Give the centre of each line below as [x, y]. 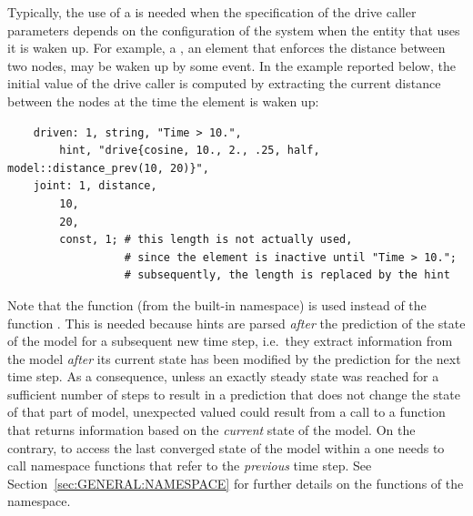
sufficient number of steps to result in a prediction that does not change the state [234, 394]
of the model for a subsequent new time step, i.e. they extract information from [230, 341]
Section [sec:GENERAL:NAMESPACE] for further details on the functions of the [236, 483]
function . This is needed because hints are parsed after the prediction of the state [236, 323]
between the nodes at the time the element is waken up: [163, 101]
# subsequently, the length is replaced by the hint [287, 275]
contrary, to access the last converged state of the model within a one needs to [226, 447]
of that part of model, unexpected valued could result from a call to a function [226, 412]
